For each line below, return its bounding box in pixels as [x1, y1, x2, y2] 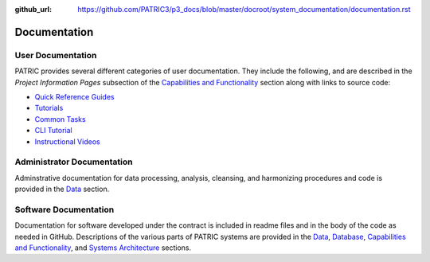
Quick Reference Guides [34, 92, 115, 101]
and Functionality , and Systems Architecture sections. [14, 243, 192, 252]
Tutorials [34, 104, 64, 113]
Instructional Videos [34, 136, 100, 147]
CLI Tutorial [34, 126, 73, 135]
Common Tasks [34, 114, 87, 123]
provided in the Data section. [14, 184, 110, 194]
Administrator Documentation [14, 156, 133, 167]
